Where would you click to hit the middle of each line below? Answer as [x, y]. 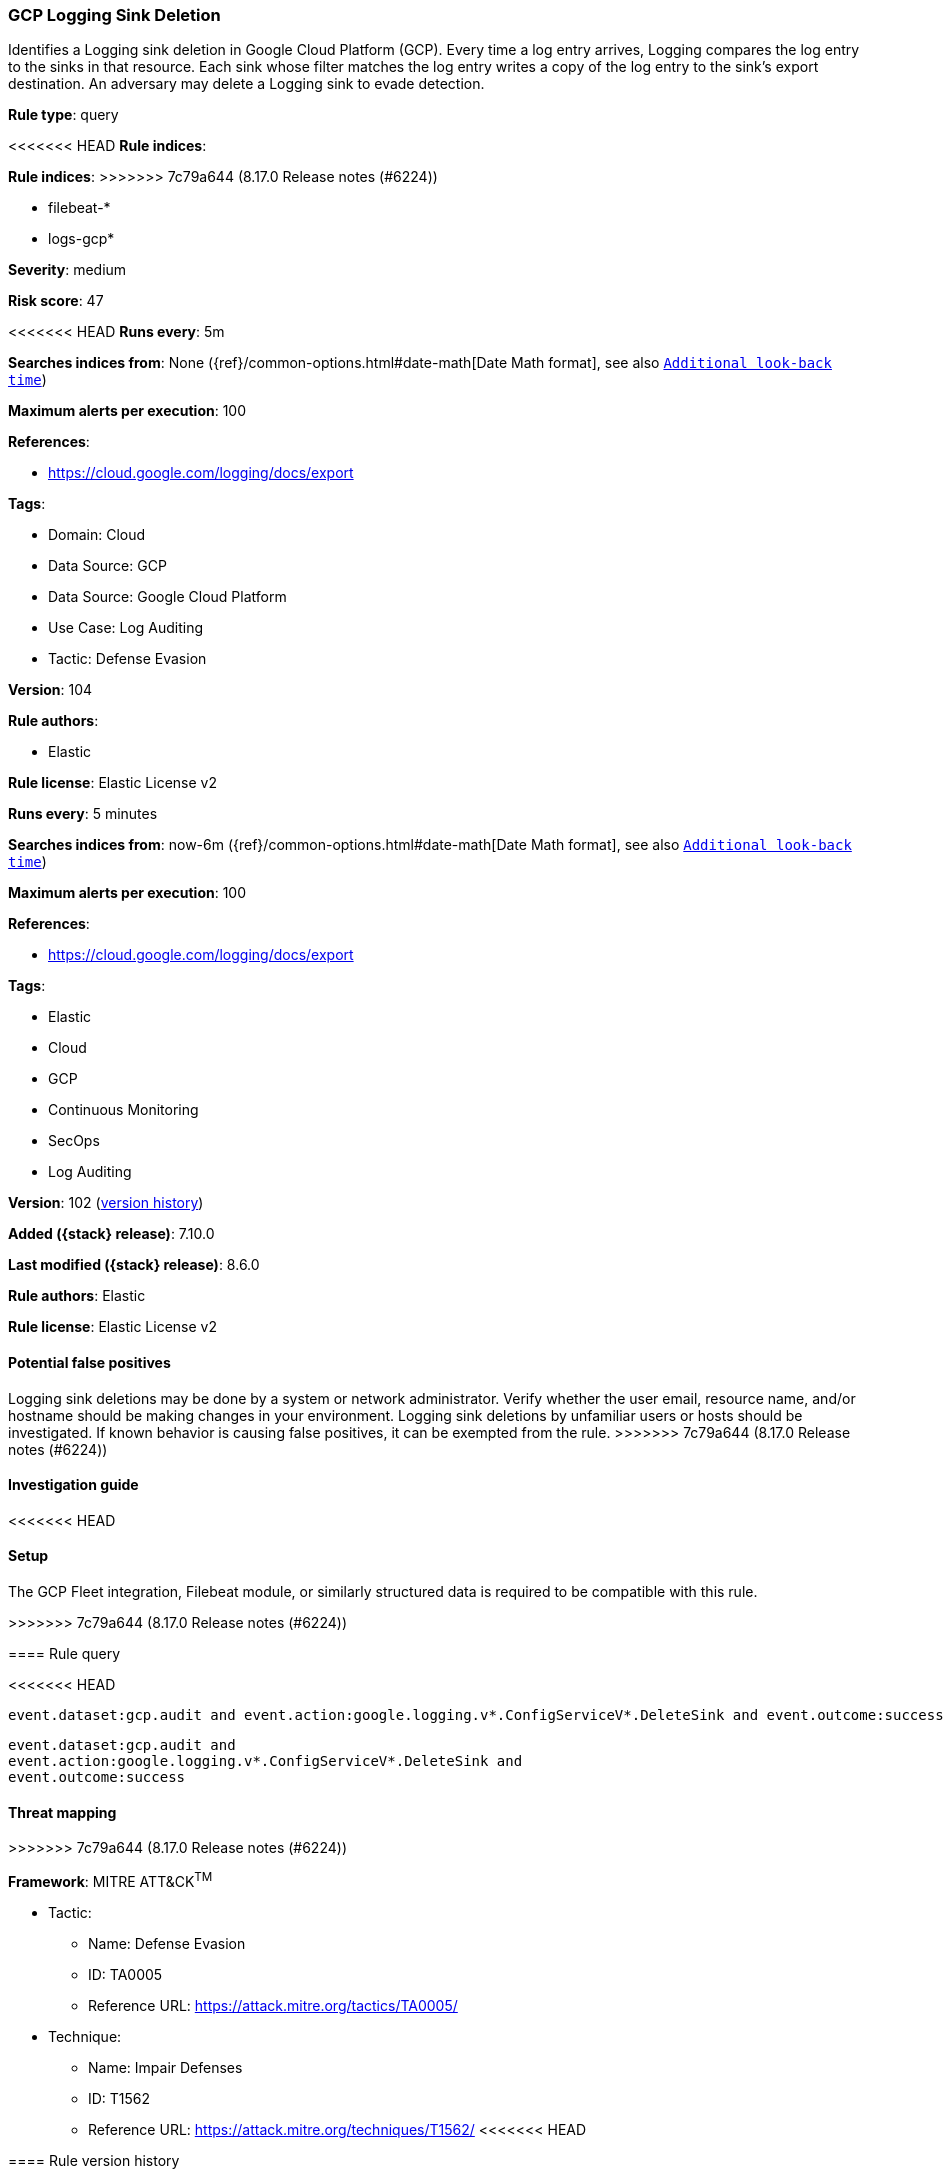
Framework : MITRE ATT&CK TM [110, 1880]
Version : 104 [50, 690]
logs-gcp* [81, 239]
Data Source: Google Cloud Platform [167, 597]
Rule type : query [63, 115]
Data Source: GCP [107, 566]
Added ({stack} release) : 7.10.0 [111, 1234]
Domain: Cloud [97, 535]
